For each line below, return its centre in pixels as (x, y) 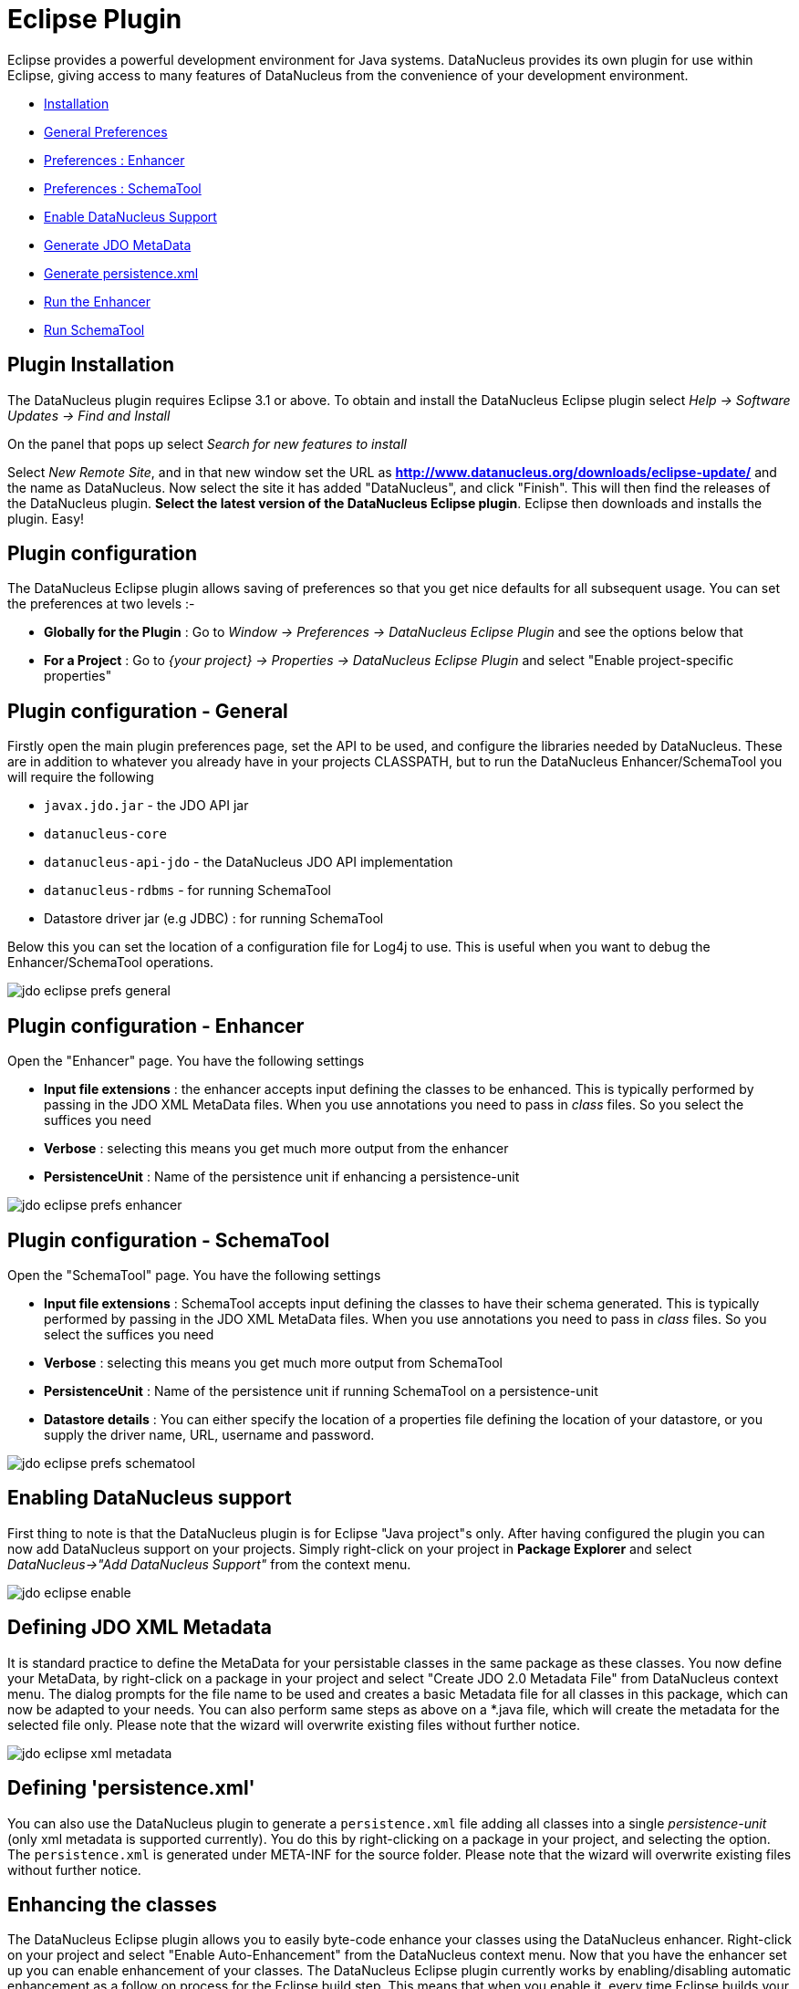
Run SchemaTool (94, 329)
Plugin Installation (91, 365)
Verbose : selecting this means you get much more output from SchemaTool (273, 1362)
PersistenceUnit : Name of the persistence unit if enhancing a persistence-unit (282, 1177)
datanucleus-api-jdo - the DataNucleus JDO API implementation (249, 862)
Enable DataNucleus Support (130, 216)
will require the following (81, 777)
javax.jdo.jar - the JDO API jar (146, 806)
